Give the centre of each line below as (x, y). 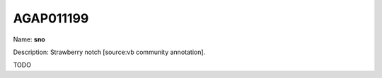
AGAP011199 (51, 18)
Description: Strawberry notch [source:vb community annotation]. (109, 52)
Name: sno (29, 39)
